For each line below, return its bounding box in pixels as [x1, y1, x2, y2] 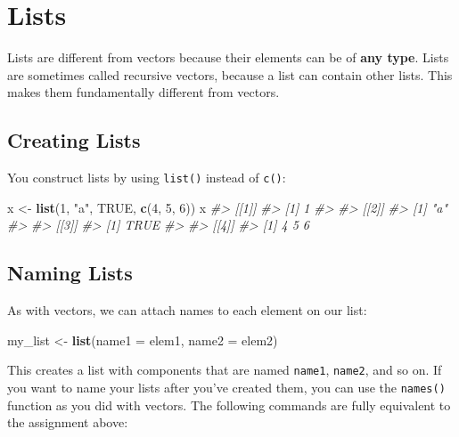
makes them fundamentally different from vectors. [7, 83, 280, 101]
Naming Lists [7, 259, 133, 287]
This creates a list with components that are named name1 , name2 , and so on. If [7, 360, 442, 379]
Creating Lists [7, 126, 141, 154]
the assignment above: [7, 413, 128, 432]
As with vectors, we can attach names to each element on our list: [7, 301, 367, 320]
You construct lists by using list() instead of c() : [7, 168, 286, 187]
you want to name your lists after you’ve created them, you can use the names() [7, 378, 446, 396]
